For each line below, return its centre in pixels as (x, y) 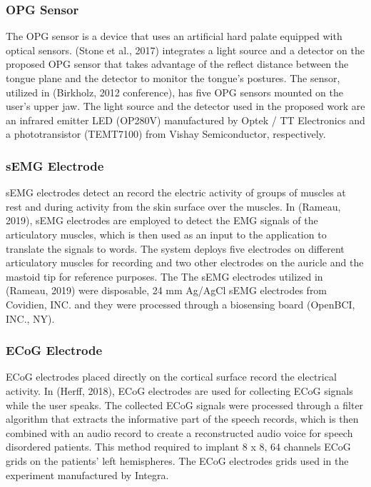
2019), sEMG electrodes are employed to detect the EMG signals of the (162, 220)
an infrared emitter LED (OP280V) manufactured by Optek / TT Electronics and (185, 120)
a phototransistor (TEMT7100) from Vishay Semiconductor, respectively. (166, 134)
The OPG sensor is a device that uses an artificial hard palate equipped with (174, 36)
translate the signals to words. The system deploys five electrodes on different (175, 248)
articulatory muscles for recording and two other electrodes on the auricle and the (185, 262)
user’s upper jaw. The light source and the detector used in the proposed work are (185, 106)
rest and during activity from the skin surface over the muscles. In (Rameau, (173, 206)
